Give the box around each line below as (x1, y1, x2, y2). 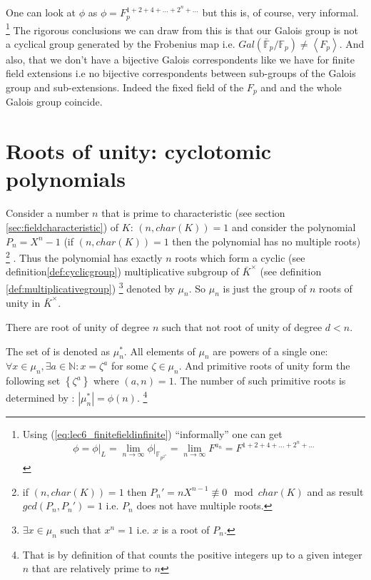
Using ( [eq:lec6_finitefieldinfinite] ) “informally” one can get (22, 426, 283, 441)
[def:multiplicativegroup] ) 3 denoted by (6, 278, 175, 295)
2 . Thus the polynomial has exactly (6, 248, 163, 265)
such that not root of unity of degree (161, 319, 322, 334)
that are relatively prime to (31, 561, 151, 576)
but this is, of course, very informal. (202, 5, 359, 20)
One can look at (6, 5, 76, 20)
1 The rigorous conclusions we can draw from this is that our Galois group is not (6, 20, 358, 37)
